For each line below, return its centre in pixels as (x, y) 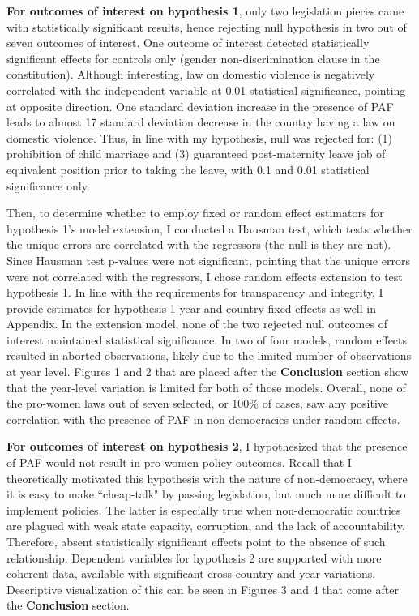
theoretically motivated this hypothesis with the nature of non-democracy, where (207, 478)
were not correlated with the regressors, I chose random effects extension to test (205, 276)
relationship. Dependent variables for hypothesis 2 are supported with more (194, 557)
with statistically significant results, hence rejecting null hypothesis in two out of (207, 26)
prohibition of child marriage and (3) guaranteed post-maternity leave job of (196, 154)
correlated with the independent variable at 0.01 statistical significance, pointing (206, 90)
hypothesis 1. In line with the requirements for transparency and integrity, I (195, 292)
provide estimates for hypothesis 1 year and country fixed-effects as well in (191, 308)
